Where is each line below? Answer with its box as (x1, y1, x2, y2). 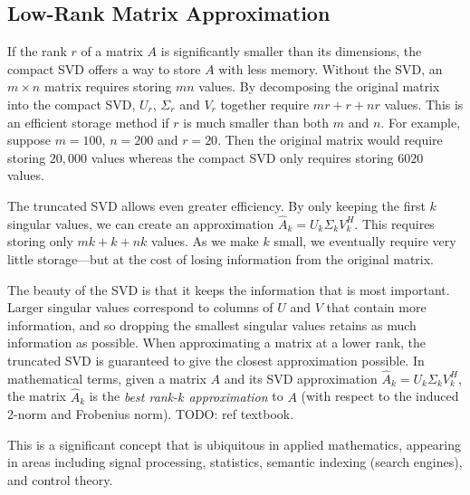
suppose (7, 130, 51, 149)
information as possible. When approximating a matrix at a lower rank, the (7, 333, 427, 352)
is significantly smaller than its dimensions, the (160, 42, 422, 61)
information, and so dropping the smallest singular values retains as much (7, 315, 417, 334)
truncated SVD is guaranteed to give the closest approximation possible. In (7, 350, 425, 369)
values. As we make (151, 232, 259, 251)
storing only (7, 232, 73, 251)
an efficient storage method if (7, 112, 169, 131)
